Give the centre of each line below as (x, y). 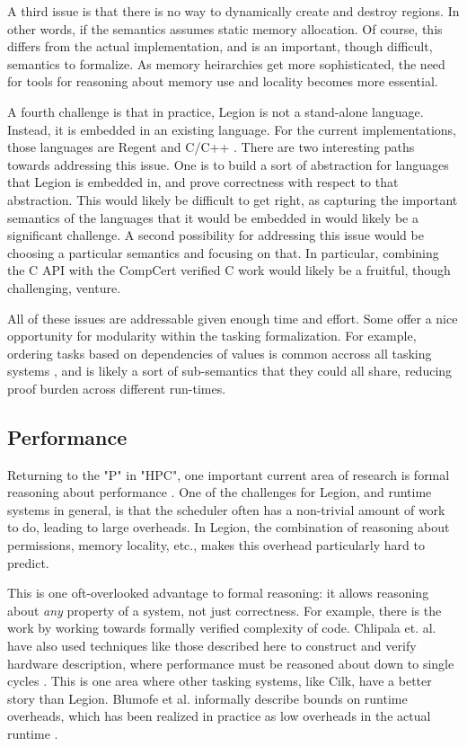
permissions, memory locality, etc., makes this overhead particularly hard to (216, 545)
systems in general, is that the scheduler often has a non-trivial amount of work (226, 509)
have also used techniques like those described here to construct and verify (212, 646)
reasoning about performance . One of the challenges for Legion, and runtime (220, 492)
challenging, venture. (64, 287)
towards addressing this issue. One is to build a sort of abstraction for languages (228, 164)
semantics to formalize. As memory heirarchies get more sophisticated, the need (226, 63)
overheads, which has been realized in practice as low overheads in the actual (219, 716)
